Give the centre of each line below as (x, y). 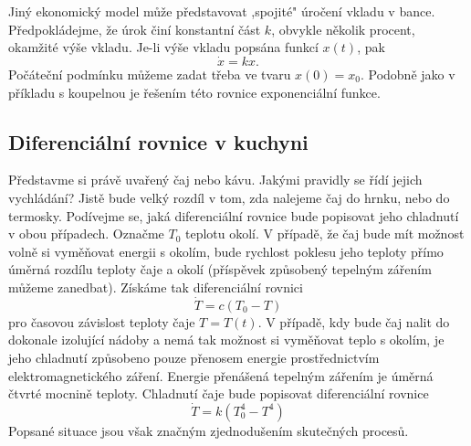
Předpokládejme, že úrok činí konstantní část (135, 29)
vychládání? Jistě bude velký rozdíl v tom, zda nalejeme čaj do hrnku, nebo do (229, 197)
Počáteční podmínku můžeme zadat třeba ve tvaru (150, 74)
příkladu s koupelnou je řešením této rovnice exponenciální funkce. (194, 92)
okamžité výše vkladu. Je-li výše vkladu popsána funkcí (163, 47)
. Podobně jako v (408, 74)
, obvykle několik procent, (343, 29)
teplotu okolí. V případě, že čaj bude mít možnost (324, 234)
